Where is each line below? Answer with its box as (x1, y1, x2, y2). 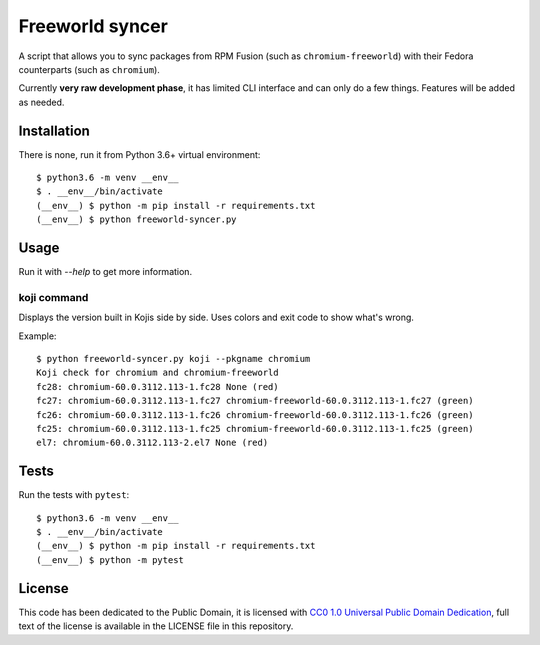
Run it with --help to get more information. (18, 266, 193, 278)
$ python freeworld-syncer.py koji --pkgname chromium (36, 353, 311, 365)
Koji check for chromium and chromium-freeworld (36, 367, 279, 379)
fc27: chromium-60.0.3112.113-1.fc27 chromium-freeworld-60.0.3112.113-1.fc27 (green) (36, 395, 474, 407)
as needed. (18, 96, 65, 108)
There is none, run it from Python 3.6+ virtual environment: (18, 148, 261, 160)
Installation (18, 122, 90, 139)
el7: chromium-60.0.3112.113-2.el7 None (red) (36, 437, 269, 449)
